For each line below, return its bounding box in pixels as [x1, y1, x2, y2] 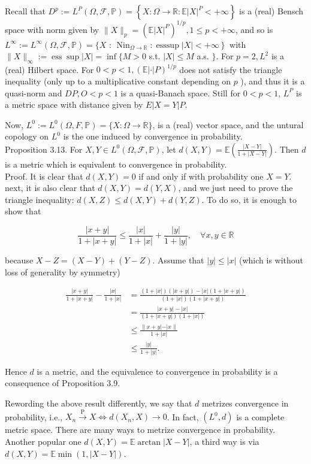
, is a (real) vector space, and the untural [152, 118, 304, 131]
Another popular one [5, 435, 81, 448]
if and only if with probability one [138, 169, 264, 182]
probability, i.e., [5, 410, 63, 423]
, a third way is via [189, 435, 259, 448]
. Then [274, 142, 299, 155]
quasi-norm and [5, 86, 62, 99]
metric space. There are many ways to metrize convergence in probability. [5, 423, 276, 436]
